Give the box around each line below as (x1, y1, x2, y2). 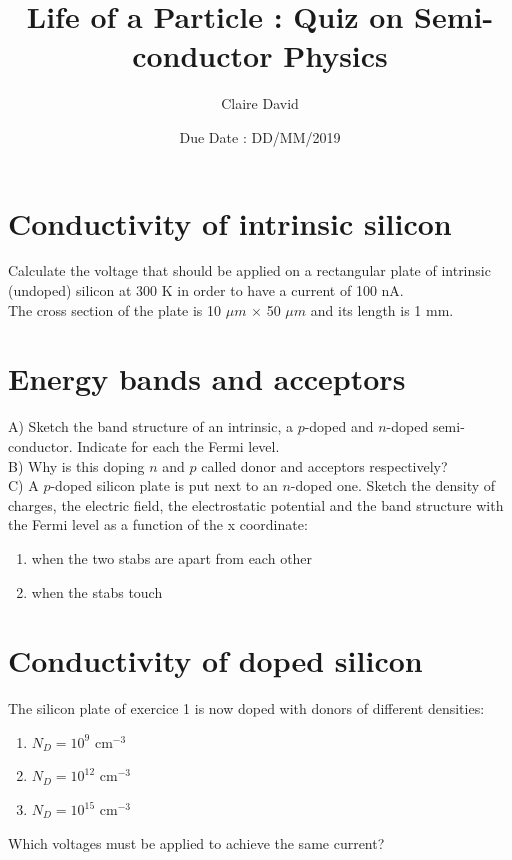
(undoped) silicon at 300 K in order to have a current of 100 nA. (8, 280, 404, 301)
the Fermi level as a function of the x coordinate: (8, 514, 308, 535)
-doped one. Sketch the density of (290, 475, 496, 496)
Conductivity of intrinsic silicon (8, 202, 452, 243)
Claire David (221, 93, 299, 114)
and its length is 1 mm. (310, 299, 454, 320)
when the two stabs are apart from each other (31, 547, 313, 568)
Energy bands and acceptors (8, 358, 406, 399)
